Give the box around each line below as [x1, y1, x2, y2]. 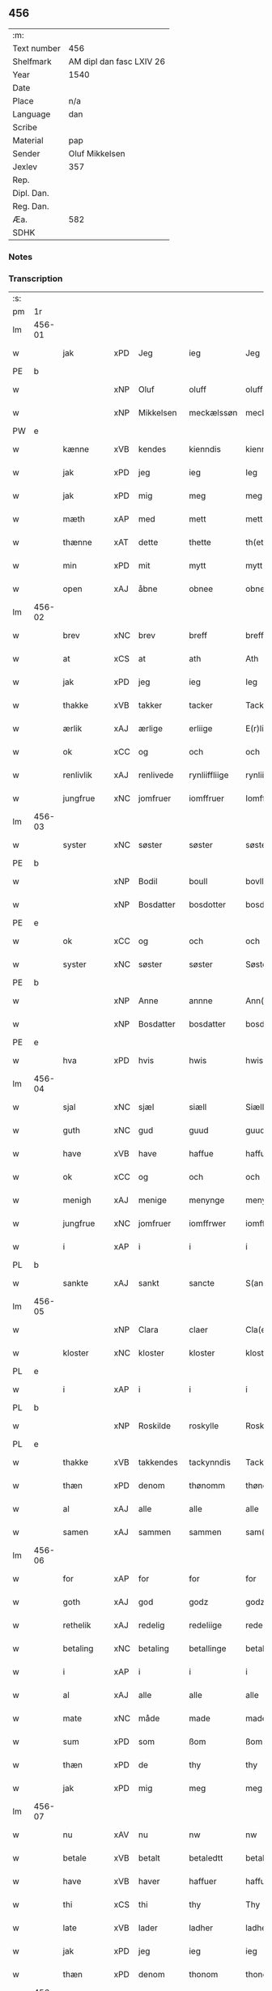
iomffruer [189, 793, 225, 804]
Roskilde [138, 1420, 172, 1432]
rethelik [62, 1619, 91, 1631]
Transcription [8, 273, 63, 284]
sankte [62, 1278, 89, 1289]
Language [12, 108, 51, 120]
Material [12, 134, 44, 146]
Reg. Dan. [12, 200, 50, 211]
